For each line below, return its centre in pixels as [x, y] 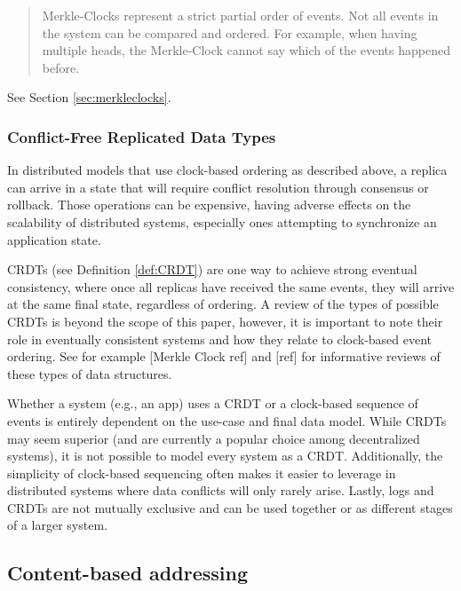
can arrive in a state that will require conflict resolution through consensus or [218, 187]
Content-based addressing [127, 573]
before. [61, 67]
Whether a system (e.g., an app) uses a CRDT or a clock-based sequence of [213, 403]
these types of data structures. [90, 373]
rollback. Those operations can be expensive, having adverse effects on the [209, 205]
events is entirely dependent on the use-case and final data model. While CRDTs [227, 420]
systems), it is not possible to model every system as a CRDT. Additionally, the [225, 456]
